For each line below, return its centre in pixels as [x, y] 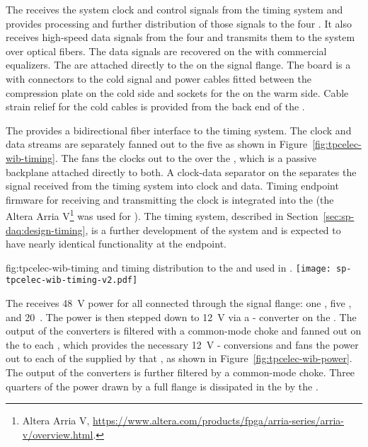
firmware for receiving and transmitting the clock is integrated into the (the [170, 199]
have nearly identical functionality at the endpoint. [116, 244]
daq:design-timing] [46, 230]
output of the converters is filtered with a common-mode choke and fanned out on [184, 331]
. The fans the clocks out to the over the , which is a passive [186, 157]
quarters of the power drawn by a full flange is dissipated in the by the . [162, 386]
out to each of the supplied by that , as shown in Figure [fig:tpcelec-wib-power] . [179, 358]
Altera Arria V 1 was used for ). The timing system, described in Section [162, 215]
